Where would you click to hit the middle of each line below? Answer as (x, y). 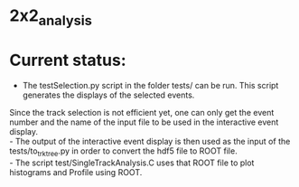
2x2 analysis (51, 17)
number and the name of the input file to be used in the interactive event (144, 122)
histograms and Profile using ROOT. (76, 172)
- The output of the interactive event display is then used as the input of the (150, 141)
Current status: (68, 60)
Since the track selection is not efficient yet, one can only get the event (142, 112)
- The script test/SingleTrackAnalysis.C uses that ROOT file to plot (132, 163)
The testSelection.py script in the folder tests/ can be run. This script (150, 85)
